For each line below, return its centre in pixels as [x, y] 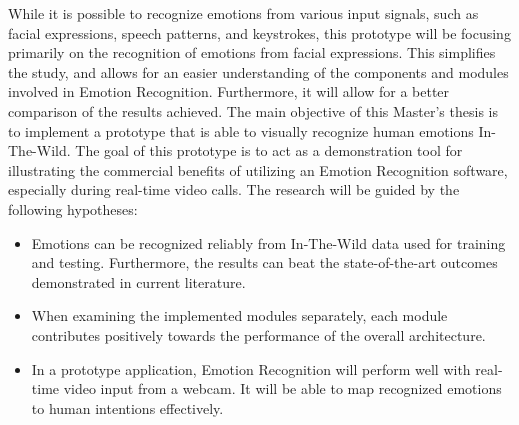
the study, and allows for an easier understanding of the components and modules [258, 71]
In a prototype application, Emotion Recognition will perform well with [251, 368]
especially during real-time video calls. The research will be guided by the [234, 189]
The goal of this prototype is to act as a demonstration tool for [269, 150]
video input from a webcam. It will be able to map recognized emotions [282, 388]
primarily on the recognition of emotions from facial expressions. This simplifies [252, 52]
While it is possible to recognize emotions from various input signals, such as [243, 13]
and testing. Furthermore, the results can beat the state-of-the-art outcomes [264, 262]
